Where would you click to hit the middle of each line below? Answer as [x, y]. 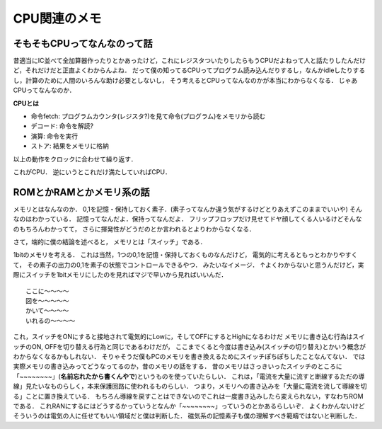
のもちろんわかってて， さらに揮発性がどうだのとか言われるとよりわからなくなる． [134, 229]
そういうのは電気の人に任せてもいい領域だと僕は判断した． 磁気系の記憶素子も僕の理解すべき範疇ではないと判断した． [187, 416]
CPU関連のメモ [57, 18]
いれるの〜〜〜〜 [51, 321]
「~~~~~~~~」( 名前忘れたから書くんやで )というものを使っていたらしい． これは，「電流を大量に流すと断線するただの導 [189, 376]
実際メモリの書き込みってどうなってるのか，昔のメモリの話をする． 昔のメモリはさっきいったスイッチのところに [178, 366]
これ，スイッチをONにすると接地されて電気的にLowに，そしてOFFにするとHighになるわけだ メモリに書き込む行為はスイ [189, 337]
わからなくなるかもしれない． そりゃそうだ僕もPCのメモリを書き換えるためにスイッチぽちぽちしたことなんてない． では [189, 356]
